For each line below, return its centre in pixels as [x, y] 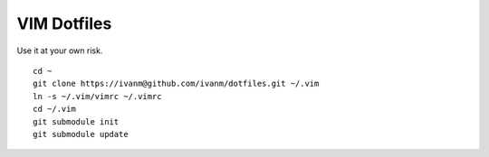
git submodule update [81, 134]
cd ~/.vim [54, 109]
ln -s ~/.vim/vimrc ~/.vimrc [97, 96]
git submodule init [76, 121]
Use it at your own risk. [60, 51]
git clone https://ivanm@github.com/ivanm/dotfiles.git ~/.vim [176, 84]
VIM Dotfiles [64, 23]
